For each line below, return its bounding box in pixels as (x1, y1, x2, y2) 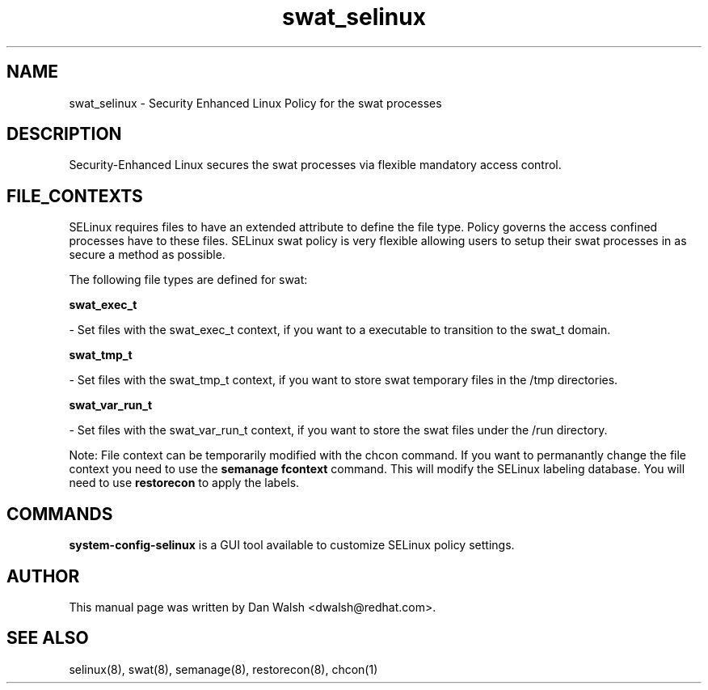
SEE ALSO (6, 628, 89, 649)
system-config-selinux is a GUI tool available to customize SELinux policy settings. (69, 538, 515, 552)
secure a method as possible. (69, 248, 225, 262)
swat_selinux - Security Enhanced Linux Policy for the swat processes (69, 95, 442, 110)
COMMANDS (6, 503, 113, 524)
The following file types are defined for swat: (69, 273, 308, 287)
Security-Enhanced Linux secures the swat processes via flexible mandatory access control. (69, 158, 562, 172)
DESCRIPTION (6, 124, 122, 145)
